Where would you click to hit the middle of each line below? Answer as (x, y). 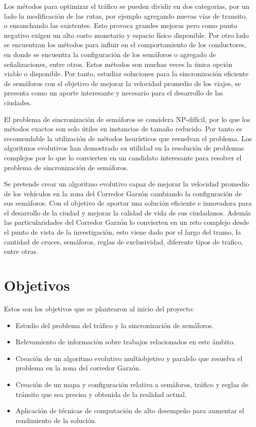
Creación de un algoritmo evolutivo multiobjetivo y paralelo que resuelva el (129, 358)
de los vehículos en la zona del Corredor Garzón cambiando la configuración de (123, 193)
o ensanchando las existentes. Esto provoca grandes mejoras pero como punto (121, 25)
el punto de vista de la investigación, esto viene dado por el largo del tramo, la (123, 232)
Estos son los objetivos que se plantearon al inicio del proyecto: (99, 308)
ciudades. (18, 102)
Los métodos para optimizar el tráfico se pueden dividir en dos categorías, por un (127, 6)
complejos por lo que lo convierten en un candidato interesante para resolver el (123, 157)
